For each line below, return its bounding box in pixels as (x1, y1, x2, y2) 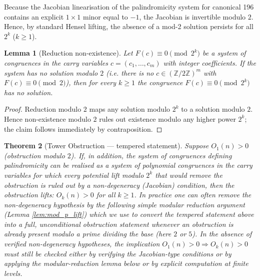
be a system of (202, 48, 246, 58)
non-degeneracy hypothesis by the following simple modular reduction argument (4, 199, 245, 209)
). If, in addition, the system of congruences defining (70, 150, 232, 160)
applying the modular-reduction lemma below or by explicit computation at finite (4, 258, 248, 268)
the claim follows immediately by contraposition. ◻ (4, 123, 162, 134)
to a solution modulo (181, 104, 245, 114)
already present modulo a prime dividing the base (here (4, 228, 171, 239)
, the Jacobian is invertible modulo (139, 11, 246, 22)
